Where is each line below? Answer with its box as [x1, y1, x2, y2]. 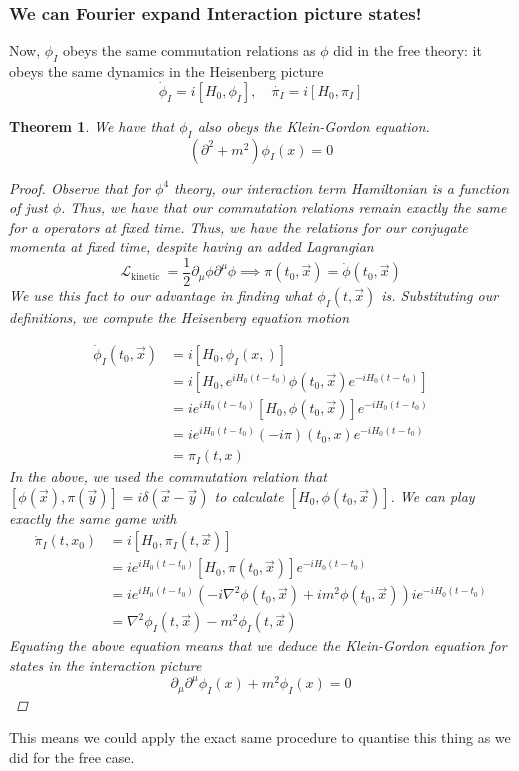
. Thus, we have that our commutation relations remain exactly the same [61, 197, 507, 218]
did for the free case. [9, 746, 135, 767]
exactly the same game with [9, 507, 177, 528]
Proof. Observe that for [9, 177, 151, 198]
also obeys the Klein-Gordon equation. [197, 115, 430, 136]
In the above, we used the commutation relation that [9, 466, 327, 487]
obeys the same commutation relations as [62, 40, 316, 61]
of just [9, 197, 48, 218]
